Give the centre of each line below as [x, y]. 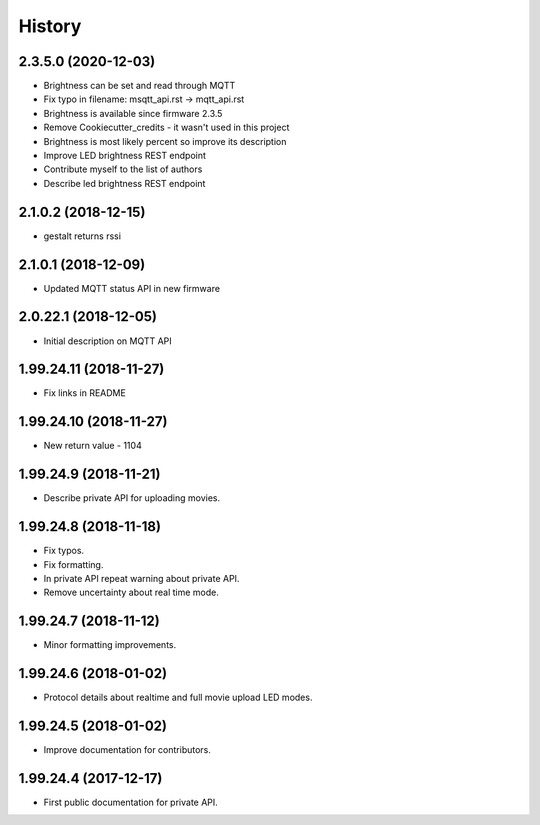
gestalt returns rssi [82, 236]
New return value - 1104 [92, 446]
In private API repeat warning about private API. [141, 578]
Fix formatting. [73, 564]
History [50, 26]
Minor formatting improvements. [110, 645]
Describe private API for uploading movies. [131, 498]
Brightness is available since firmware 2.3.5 [133, 113]
